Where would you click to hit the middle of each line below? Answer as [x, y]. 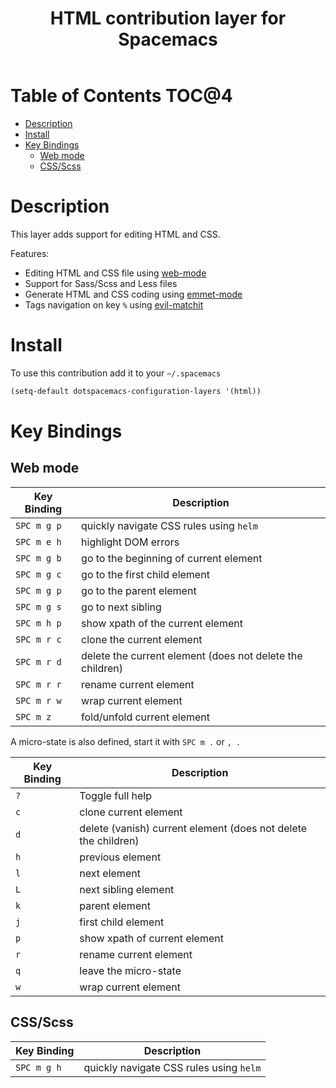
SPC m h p [38, 623]
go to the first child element [145, 574]
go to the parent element [139, 590]
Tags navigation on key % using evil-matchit [114, 304]
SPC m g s [38, 606]
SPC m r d [38, 661]
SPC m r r [38, 684]
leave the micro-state [130, 970]
